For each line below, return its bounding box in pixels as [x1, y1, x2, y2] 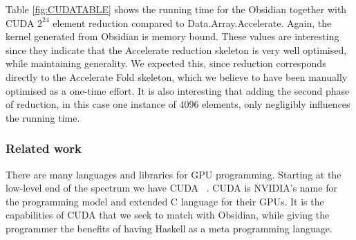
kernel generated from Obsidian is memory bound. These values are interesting [6, 29, 339, 44]
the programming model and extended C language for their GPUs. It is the [6, 194, 324, 208]
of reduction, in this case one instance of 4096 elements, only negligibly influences [6, 97, 350, 111]
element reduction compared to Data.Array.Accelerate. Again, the [53, 15, 332, 30]
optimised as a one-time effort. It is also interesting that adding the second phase [6, 83, 350, 98]
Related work [6, 140, 82, 157]
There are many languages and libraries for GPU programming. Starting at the [6, 167, 341, 181]
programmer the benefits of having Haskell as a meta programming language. [6, 221, 332, 235]
